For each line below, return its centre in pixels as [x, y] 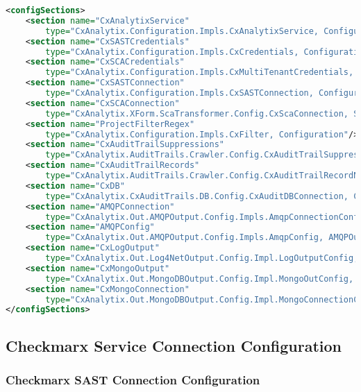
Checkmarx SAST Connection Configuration [133, 379]
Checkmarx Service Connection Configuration [174, 345]
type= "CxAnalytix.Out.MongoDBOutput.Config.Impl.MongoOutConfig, [200, 279]
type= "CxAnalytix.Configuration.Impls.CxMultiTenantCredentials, [200, 73]
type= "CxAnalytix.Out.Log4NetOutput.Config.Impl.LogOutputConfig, [202, 258]
